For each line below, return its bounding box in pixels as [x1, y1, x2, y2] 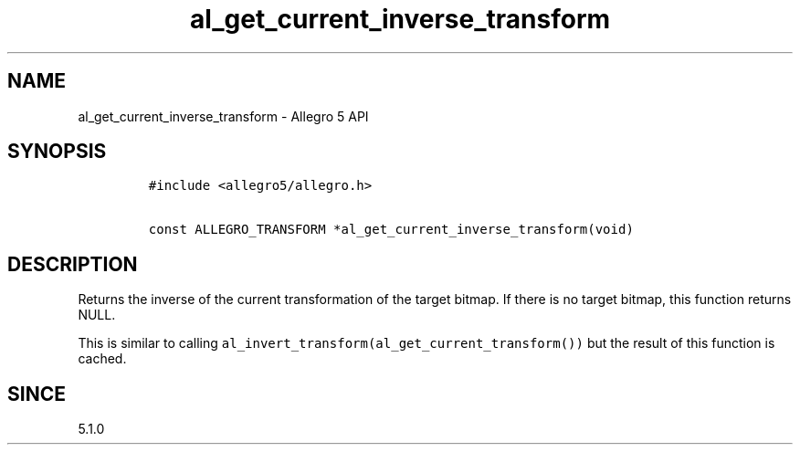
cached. [78, 351, 127, 367]
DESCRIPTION [7, 252, 138, 276]
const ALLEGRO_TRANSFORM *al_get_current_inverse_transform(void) [148, 222, 634, 237]
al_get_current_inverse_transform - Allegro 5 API [78, 108, 369, 124]
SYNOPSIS [7, 140, 107, 163]
